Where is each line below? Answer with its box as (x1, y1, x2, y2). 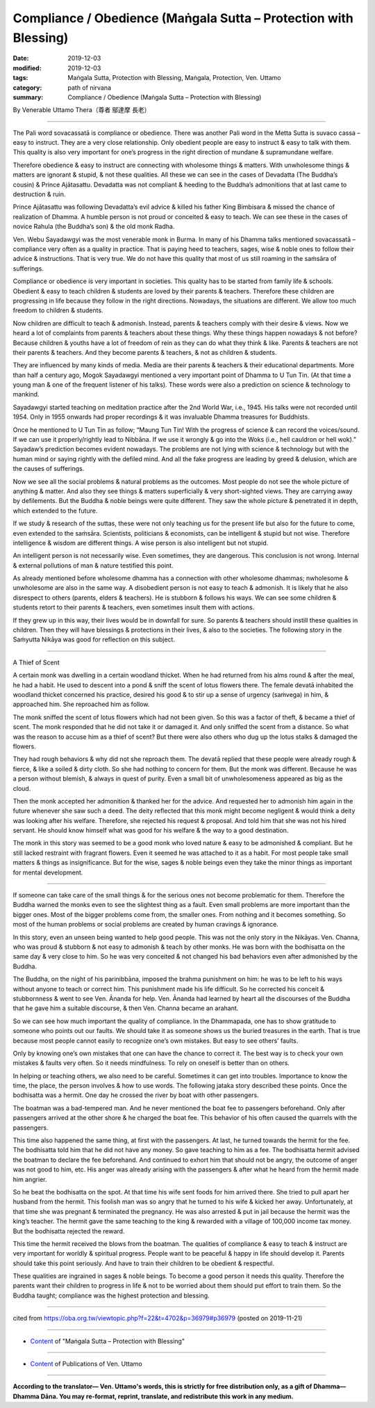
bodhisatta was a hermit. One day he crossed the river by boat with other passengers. (12, 1091, 260, 1099)
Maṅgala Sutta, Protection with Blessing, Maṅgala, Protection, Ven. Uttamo (67, 74, 281, 82)
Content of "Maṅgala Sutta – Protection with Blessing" (30, 1336, 185, 1345)
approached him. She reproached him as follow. (12, 700, 150, 709)
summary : (12, 93, 44, 101)
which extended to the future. (12, 506, 98, 515)
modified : (12, 63, 42, 72)
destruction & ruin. (12, 190, 66, 198)
